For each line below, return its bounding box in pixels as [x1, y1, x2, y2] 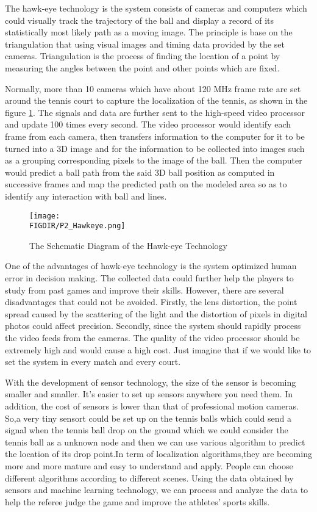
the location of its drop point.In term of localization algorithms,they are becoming [5, 447, 312, 460]
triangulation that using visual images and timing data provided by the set [5, 37, 285, 50]
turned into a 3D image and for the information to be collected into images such [5, 142, 305, 154]
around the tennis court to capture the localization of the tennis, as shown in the [5, 94, 308, 107]
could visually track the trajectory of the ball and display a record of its [5, 13, 274, 26]
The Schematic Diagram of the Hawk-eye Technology [29, 239, 227, 251]
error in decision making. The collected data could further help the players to [5, 272, 294, 284]
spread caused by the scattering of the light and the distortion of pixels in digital [5, 307, 307, 320]
